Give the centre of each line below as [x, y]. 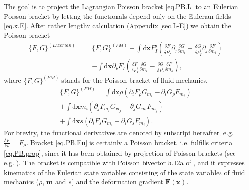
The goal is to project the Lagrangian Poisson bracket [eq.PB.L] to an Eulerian [121, 6]
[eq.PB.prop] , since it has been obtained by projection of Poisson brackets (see [120, 153]
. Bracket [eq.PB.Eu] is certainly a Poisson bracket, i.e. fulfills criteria [129, 142]
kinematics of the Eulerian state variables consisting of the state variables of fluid [124, 172]
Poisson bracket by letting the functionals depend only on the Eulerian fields [117, 16]
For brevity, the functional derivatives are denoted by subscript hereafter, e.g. [119, 132]
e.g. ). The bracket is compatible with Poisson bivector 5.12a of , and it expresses [124, 163]
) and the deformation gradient [117, 182]
